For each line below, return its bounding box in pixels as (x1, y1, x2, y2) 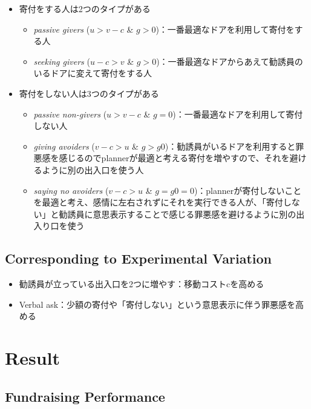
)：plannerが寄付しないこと (194, 184, 302, 196)
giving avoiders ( (33, 139, 95, 152)
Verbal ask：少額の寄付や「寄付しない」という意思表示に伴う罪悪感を (19, 298, 296, 310)
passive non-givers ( (33, 107, 107, 120)
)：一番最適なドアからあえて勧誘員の (156, 55, 303, 67)
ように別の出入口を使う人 (42, 163, 144, 176)
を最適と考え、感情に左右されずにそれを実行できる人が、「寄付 (33, 196, 283, 208)
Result (5, 345, 60, 370)
